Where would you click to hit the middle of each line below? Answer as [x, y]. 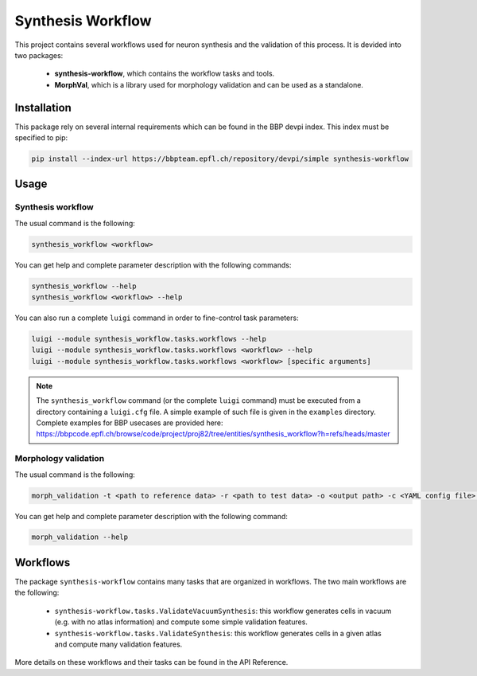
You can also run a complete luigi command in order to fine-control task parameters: [157, 318]
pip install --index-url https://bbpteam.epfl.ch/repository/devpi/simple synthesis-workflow [220, 159]
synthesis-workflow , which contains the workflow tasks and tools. [165, 74]
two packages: [39, 55]
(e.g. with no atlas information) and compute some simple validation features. [181, 622]
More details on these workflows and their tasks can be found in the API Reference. [151, 662]
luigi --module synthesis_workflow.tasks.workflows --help [149, 339]
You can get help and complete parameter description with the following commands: [153, 265]
